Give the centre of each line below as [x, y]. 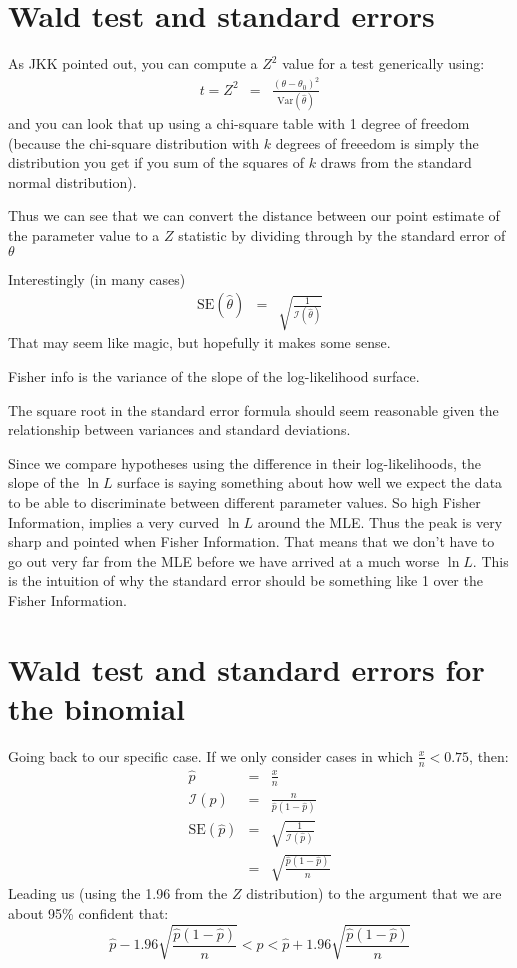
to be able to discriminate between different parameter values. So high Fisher [244, 501]
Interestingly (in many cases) [97, 278]
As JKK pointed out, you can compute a [133, 63]
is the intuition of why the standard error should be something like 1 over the [245, 580]
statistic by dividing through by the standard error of [342, 234]
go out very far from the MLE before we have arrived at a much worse [224, 560]
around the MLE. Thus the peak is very [380, 521]
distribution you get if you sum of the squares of [156, 162]
